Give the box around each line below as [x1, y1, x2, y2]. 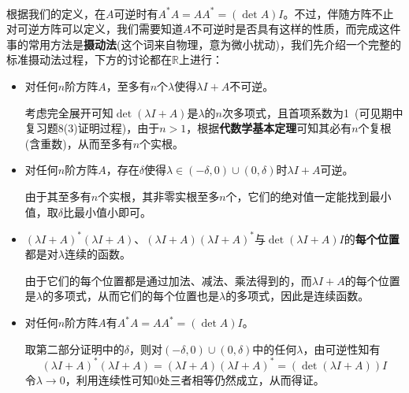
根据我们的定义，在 [6, 5, 106, 21]
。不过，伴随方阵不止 [283, 5, 394, 21]
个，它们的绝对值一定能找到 [225, 187, 370, 204]
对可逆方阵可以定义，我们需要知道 [6, 20, 183, 37]
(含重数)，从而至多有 [24, 135, 133, 151]
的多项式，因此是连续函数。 [225, 287, 370, 304]
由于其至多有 [24, 187, 91, 204]
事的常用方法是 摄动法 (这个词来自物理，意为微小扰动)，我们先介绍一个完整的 [6, 35, 401, 52]
